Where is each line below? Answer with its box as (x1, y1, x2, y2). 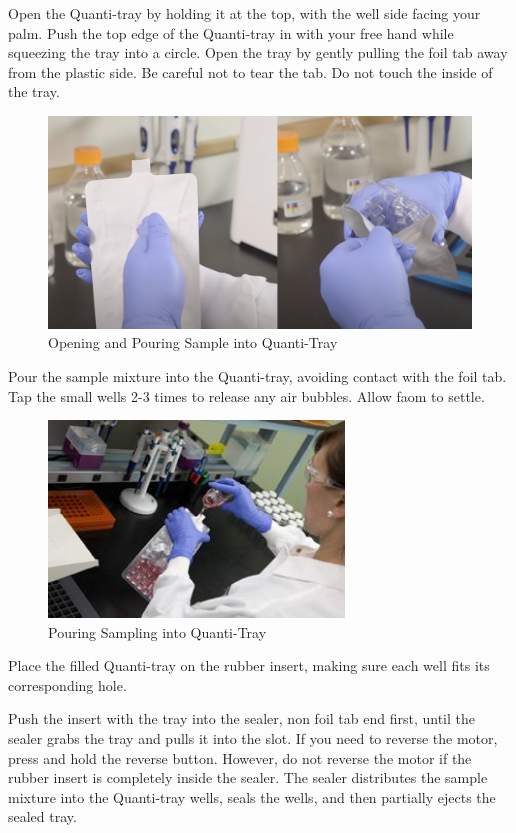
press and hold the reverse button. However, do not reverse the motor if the (8, 747, 472, 768)
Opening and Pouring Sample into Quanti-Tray (48, 332, 338, 353)
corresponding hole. (8, 674, 127, 695)
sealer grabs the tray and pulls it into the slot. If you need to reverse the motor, (8, 728, 498, 748)
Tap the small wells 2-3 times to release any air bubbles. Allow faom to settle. (8, 385, 485, 406)
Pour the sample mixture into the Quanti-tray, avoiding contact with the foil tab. (8, 365, 507, 386)
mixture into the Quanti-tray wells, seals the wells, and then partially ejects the (8, 786, 496, 807)
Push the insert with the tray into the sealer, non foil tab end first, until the (8, 708, 475, 729)
